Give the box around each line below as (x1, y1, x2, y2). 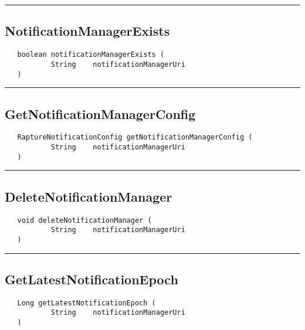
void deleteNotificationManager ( (17, 216, 152, 224)
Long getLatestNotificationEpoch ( (17, 298, 156, 307)
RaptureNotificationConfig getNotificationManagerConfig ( (17, 133, 253, 142)
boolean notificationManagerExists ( (17, 50, 165, 59)
